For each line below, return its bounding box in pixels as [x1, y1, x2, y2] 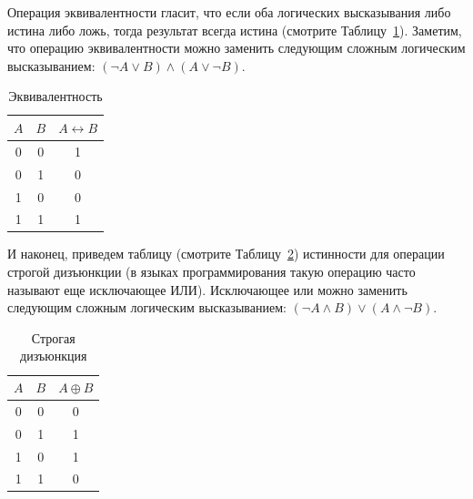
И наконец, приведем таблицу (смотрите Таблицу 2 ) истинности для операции [7, 244, 445, 263]
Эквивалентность [8, 87, 103, 106]
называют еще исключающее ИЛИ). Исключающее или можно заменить [7, 280, 408, 299]
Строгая [31, 328, 75, 347]
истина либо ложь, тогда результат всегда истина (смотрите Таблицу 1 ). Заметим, [7, 20, 462, 39]
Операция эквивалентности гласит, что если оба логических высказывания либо [7, 3, 451, 21]
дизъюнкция [20, 346, 87, 365]
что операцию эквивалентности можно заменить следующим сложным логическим [7, 38, 466, 57]
